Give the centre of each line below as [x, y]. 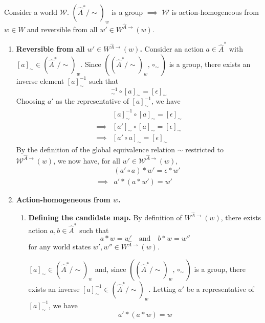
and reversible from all [62, 29]
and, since [111, 269]
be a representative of [220, 289]
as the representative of [92, 101]
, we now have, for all [87, 160]
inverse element [40, 80]
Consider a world [31, 12]
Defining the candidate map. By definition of [105, 217]
